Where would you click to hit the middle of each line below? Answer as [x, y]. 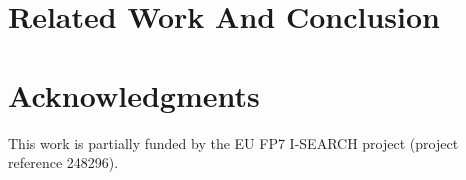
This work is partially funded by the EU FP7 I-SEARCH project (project [233, 142]
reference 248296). [63, 162]
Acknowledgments [134, 94]
